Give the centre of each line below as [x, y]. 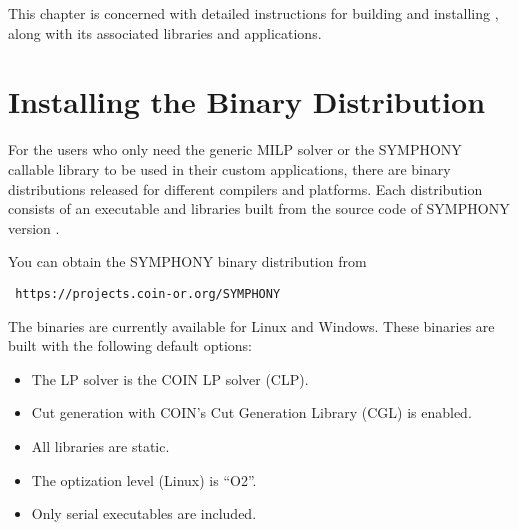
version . [34, 227]
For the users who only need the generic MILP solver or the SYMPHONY [235, 149]
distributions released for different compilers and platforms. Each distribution [245, 188]
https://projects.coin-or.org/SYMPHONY [148, 293]
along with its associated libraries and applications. [165, 32]
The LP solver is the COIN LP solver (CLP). [170, 378]
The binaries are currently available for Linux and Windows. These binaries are [251, 325]
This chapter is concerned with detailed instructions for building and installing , [253, 13]
